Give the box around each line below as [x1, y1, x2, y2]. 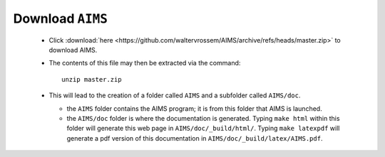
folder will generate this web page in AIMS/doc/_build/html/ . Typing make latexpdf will [66, 124, 340, 133]
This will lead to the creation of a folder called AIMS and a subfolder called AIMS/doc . [48, 91, 301, 99]
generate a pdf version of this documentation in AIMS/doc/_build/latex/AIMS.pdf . [66, 134, 323, 142]
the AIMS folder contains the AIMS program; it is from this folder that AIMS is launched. [66, 104, 322, 113]
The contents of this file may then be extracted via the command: [48, 59, 241, 67]
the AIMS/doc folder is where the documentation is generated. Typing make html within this [66, 114, 340, 122]
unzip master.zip [61, 75, 122, 83]
